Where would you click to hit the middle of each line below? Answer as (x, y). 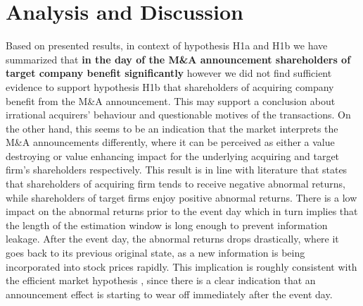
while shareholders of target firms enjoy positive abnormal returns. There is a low (181, 197)
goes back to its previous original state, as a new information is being (155, 253)
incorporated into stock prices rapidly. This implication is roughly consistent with (181, 266)
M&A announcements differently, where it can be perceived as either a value (170, 142)
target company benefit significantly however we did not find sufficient (169, 73)
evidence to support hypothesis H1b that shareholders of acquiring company (170, 86)
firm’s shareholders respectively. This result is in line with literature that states (177, 170)
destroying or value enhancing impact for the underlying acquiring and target (173, 155)
